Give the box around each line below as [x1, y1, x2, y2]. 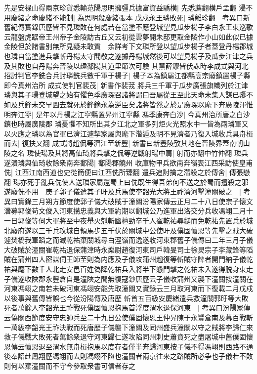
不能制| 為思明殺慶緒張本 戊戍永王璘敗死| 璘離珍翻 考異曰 [52, 12, 243, 22]
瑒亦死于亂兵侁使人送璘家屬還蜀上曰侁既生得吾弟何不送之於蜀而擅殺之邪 [13, 176, 249, 187]
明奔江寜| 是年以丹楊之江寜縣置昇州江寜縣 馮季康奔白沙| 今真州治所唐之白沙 [4, 109, 250, 119]
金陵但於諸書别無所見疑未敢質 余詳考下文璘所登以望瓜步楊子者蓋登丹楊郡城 [4, 41, 253, 51]
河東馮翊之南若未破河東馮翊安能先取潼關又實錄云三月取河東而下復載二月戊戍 [4, 283, 253, 293]
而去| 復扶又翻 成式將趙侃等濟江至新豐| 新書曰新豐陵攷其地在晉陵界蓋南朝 [4, 138, 243, 148]
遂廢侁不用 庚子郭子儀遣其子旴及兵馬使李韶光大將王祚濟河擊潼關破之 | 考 [4, 186, 251, 197]
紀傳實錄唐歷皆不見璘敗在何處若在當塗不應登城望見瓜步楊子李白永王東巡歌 [10, 22, 253, 32]
